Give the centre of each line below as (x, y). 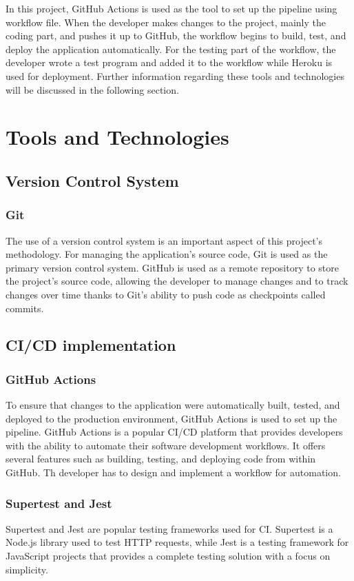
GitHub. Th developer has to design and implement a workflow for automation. (173, 472)
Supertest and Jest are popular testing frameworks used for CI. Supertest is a (169, 528)
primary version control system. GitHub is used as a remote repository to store (172, 267)
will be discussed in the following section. (92, 89)
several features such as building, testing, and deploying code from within (161, 459)
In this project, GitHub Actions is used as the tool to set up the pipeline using (171, 8)
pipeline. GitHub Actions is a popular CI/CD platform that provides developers (174, 432)
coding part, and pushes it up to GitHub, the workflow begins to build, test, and (176, 35)
